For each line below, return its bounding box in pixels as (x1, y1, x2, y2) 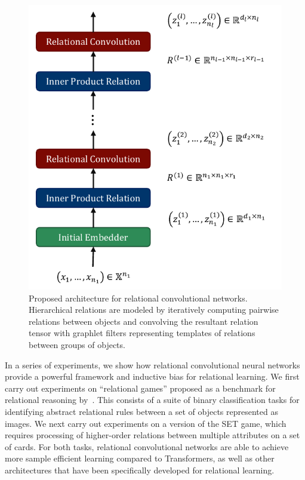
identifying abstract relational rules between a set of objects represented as (5, 405, 278, 417)
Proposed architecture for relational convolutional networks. (29, 291, 248, 304)
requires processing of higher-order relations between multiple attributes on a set (5, 429, 300, 441)
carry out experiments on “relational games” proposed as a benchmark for (5, 381, 276, 394)
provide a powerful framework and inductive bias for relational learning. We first (5, 370, 300, 383)
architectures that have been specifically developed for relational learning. (5, 463, 275, 476)
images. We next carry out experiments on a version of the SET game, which (5, 417, 286, 429)
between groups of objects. (29, 338, 125, 350)
